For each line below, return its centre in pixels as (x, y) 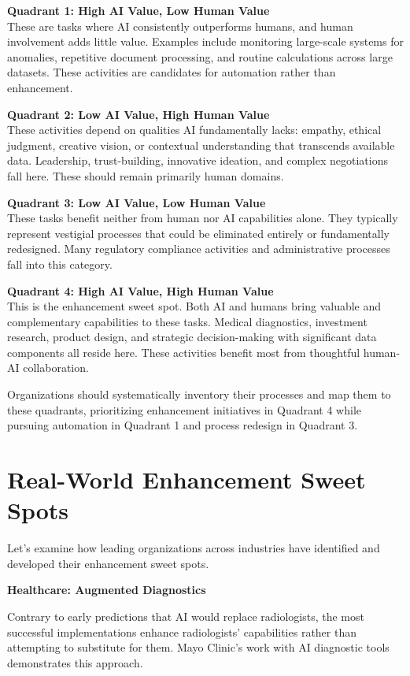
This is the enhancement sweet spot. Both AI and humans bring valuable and (194, 306)
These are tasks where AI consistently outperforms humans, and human (180, 26)
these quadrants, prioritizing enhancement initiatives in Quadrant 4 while (184, 409)
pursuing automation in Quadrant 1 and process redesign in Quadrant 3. (183, 425)
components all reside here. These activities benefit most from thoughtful (184, 352)
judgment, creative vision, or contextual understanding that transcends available (201, 145)
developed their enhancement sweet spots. (108, 563)
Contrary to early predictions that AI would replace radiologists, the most (186, 616)
